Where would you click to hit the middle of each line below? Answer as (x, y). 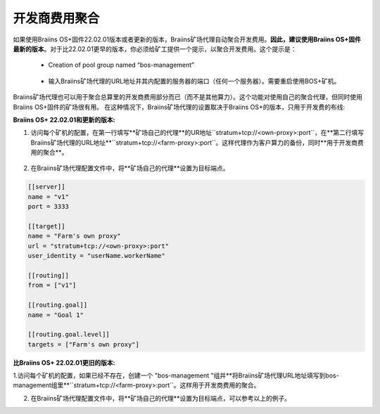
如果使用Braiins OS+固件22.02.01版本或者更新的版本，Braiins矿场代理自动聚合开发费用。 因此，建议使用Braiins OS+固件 (187, 39)
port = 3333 (49, 207)
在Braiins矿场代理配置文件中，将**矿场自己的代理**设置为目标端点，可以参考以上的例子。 (161, 398)
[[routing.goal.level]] (69, 335)
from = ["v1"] (52, 285)
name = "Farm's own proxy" (74, 236)
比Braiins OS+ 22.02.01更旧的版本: (64, 363)
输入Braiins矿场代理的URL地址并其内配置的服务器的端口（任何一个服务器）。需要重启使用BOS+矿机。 (194, 81)
